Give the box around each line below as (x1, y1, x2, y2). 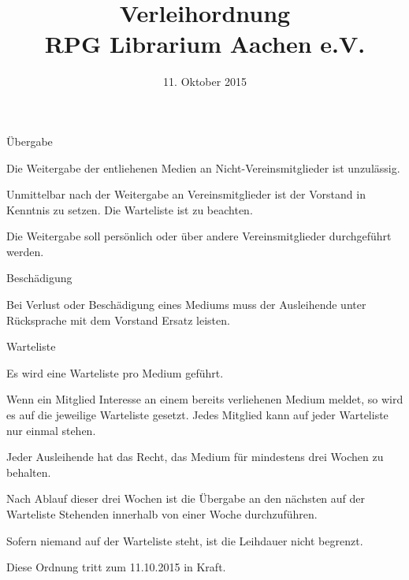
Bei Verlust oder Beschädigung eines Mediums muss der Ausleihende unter (6, 296, 366, 313)
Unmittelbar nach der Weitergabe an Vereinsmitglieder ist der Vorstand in (6, 186, 366, 203)
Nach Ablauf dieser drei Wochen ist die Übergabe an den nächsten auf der (6, 490, 366, 507)
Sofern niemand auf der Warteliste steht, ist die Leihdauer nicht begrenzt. (6, 532, 363, 548)
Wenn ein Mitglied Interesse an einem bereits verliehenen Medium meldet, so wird (6, 391, 403, 407)
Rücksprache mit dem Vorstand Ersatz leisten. (6, 311, 230, 328)
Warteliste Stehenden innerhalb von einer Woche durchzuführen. (6, 506, 318, 522)
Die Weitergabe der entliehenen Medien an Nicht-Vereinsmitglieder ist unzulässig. (6, 159, 400, 176)
